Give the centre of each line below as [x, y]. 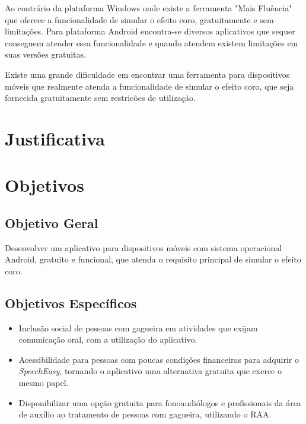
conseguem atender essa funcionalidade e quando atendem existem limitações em [152, 42]
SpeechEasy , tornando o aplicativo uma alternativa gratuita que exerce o [150, 371]
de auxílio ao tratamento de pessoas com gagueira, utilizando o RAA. [145, 414]
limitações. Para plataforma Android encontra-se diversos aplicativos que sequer [150, 31]
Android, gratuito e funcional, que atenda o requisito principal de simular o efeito [153, 259]
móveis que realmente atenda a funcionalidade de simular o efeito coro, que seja [149, 86]
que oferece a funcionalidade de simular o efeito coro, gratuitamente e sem [139, 19]
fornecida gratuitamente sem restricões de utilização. [100, 98]
